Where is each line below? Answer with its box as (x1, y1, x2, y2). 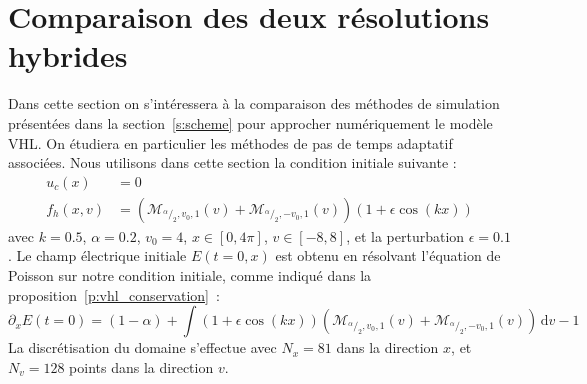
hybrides (8, 35, 128, 76)
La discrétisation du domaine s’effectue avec (8, 337, 277, 358)
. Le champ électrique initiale (8, 245, 187, 266)
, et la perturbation (346, 225, 465, 246)
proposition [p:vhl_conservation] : (8, 284, 220, 305)
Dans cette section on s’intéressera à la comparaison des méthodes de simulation (8, 93, 500, 114)
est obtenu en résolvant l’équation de (275, 245, 501, 266)
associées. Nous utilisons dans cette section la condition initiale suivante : (8, 152, 457, 173)
